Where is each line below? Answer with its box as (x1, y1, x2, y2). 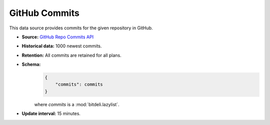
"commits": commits (55, 82, 103, 87)
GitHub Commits (9, 7, 79, 18)
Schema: (21, 61, 41, 67)
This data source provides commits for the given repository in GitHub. (9, 25, 153, 31)
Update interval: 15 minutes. (21, 111, 81, 117)
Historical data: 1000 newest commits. (21, 43, 102, 49)
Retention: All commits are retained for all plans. (21, 52, 122, 58)
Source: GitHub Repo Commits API (21, 34, 94, 40)
